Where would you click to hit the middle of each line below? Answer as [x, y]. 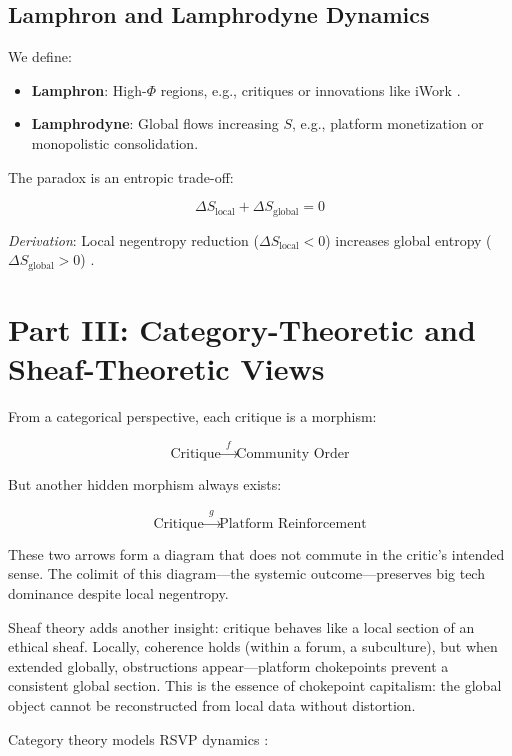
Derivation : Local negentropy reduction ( [133, 239]
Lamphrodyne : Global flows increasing [155, 123]
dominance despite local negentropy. [118, 592]
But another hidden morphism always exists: [145, 484]
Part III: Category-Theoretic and [242, 328]
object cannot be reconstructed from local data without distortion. [212, 704]
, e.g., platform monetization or [388, 123]
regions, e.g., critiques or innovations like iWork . [310, 89]
